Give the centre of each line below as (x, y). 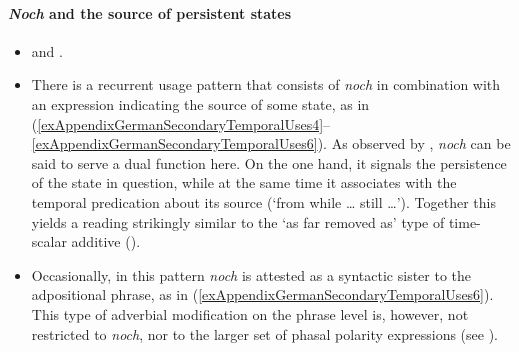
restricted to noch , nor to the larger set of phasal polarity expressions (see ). (264, 333)
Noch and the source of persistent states (150, 12)
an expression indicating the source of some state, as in (200, 103)
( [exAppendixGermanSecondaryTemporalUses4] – (181, 123)
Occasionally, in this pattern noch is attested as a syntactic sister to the (251, 274)
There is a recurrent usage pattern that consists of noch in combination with (266, 84)
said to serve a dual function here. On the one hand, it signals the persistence (269, 162)
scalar (49, 241)
